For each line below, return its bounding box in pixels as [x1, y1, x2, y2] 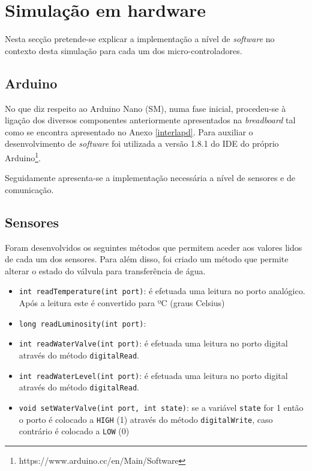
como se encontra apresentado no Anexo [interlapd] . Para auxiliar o [5, 125, 253, 138]
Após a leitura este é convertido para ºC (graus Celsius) [19, 296, 225, 309]
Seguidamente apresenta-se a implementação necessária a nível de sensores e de [5, 171, 295, 184]
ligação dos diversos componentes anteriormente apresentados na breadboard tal [5, 114, 296, 126]
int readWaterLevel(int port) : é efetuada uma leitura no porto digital [19, 369, 288, 381]
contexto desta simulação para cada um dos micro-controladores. [5, 44, 242, 57]
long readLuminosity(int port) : [19, 316, 146, 329]
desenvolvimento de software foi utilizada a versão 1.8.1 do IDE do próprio [5, 137, 279, 150]
